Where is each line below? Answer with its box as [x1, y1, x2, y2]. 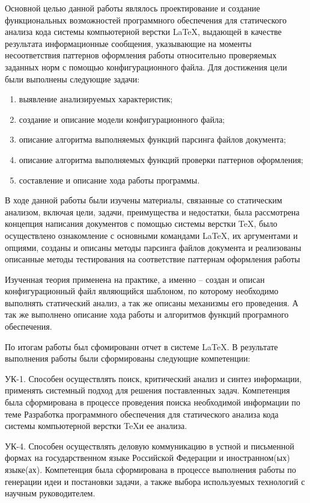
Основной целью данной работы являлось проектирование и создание [5, 2, 260, 14]
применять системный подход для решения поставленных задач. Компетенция [5, 384, 290, 397]
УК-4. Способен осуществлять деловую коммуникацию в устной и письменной [5, 439, 294, 452]
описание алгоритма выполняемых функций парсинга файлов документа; [19, 133, 286, 146]
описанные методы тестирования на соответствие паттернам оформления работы [5, 253, 300, 265]
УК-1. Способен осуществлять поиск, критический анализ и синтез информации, [5, 372, 302, 384]
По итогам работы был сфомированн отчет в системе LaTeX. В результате [5, 340, 278, 353]
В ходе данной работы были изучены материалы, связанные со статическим [5, 194, 282, 206]
